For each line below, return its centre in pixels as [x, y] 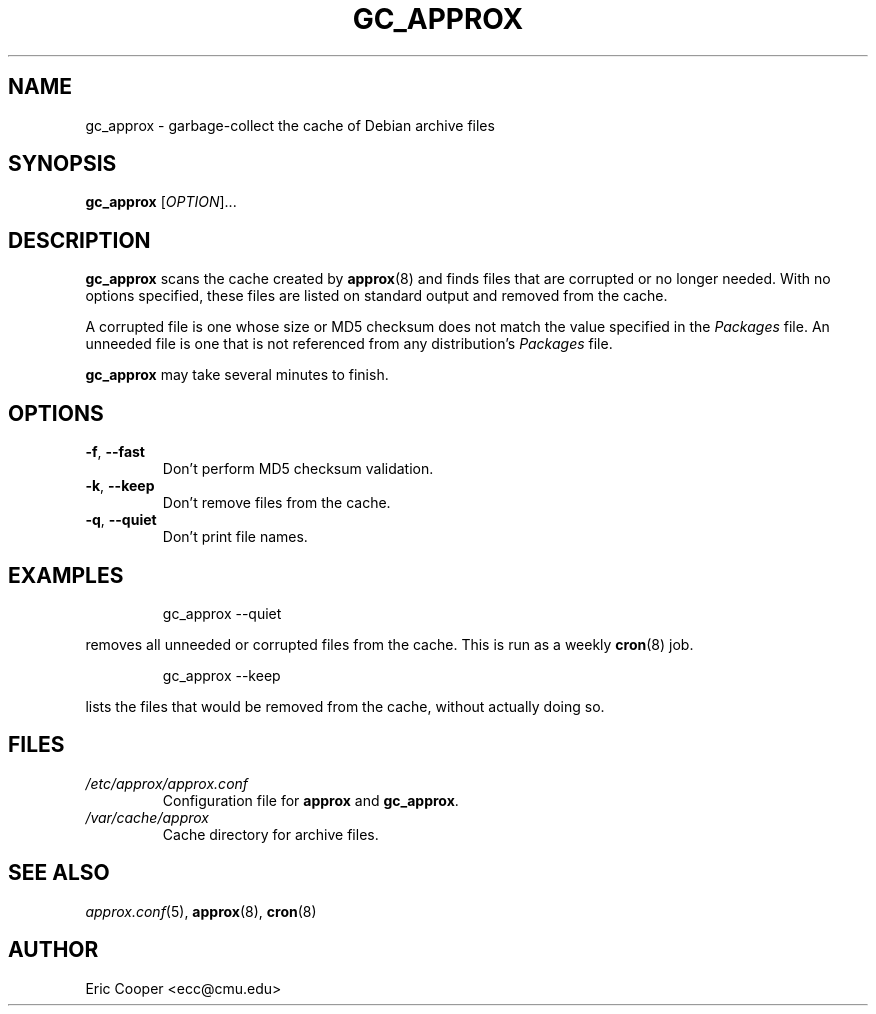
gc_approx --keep [221, 675]
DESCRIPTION [79, 240]
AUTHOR [53, 950]
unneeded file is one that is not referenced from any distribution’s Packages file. [349, 344]
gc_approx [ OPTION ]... [161, 202]
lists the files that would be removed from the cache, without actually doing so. [345, 706]
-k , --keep [120, 486]
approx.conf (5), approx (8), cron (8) [201, 911]
